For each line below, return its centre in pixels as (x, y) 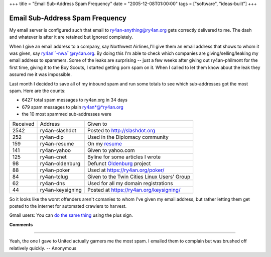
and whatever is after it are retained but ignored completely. (71, 37)
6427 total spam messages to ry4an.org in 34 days (75, 100)
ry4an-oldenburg (60, 163)
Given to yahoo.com (111, 150)
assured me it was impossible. (41, 74)
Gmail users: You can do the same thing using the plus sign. (71, 215)
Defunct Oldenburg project (119, 163)
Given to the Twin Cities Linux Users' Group (139, 177)
